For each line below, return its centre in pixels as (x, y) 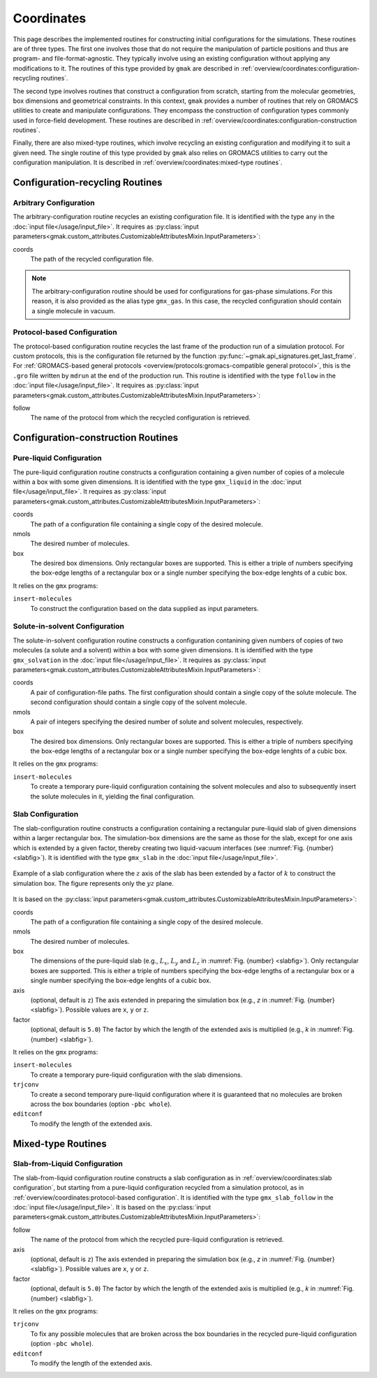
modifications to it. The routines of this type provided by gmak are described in (126, 68)
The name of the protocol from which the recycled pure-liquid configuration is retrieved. (157, 1240)
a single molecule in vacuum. (74, 310)
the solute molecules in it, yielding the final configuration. (113, 796)
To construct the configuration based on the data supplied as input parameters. (145, 608)
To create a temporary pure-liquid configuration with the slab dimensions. (136, 1075)
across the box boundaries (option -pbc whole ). (101, 1104)
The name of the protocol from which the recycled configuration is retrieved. (140, 418)
